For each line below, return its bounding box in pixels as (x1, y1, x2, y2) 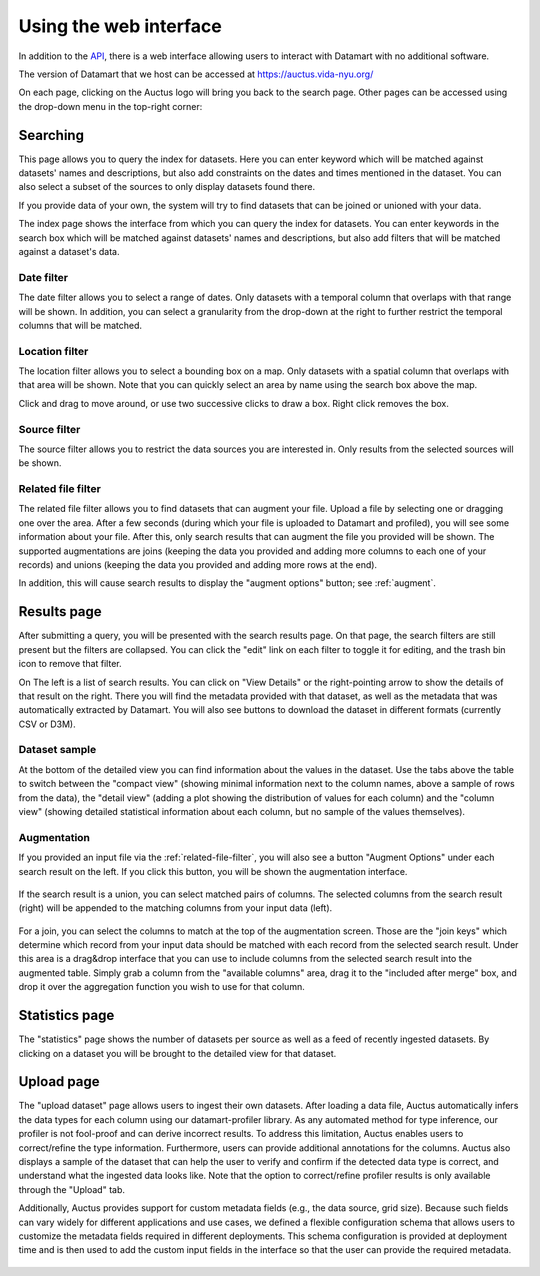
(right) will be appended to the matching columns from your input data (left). (18, 902, 333, 914)
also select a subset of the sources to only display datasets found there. (18, 181, 315, 193)
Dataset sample (18, 743, 97, 757)
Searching (18, 126, 85, 144)
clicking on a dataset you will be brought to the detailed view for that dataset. (18, 1047, 337, 1059)
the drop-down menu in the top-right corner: (18, 100, 203, 112)
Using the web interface (18, 15, 222, 37)
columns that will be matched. (18, 319, 143, 331)
